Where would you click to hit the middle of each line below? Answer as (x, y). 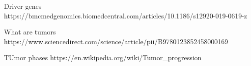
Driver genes (23, 6)
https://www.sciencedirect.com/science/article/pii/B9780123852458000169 (116, 41)
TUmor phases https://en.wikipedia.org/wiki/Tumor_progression (103, 58)
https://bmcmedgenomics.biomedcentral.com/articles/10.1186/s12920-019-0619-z (126, 15)
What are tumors (30, 32)
